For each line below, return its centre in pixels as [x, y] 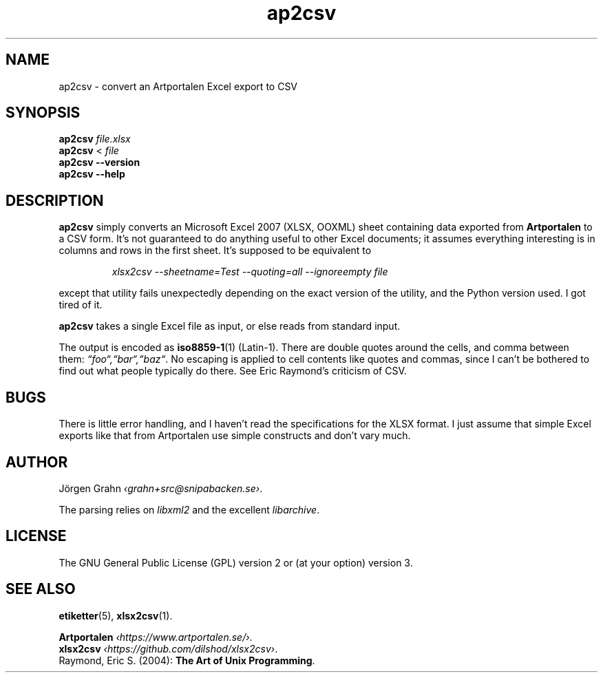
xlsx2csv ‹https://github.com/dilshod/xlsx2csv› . [168, 648]
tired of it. [81, 305]
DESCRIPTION [55, 200]
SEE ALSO [41, 589]
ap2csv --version [99, 162]
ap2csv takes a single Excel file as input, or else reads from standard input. [230, 326]
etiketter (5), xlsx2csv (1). [116, 615]
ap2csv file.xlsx [95, 139]
